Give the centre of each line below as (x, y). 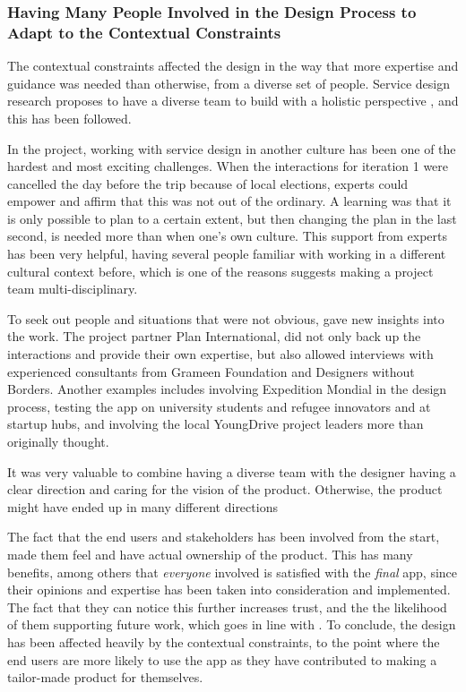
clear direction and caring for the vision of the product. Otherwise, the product (225, 489)
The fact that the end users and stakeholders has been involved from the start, (224, 537)
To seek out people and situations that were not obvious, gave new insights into (226, 318)
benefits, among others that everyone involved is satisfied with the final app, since (233, 572)
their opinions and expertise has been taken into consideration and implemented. (229, 589)
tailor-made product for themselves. (105, 677)
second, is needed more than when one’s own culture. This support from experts (228, 236)
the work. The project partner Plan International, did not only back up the (214, 336)
